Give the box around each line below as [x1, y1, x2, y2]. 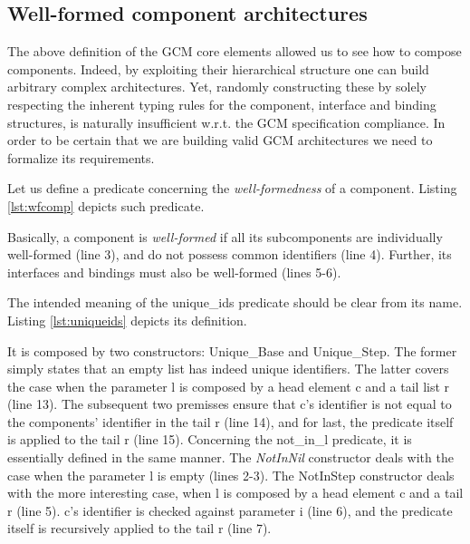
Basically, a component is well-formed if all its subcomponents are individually [7, 227, 443, 246]
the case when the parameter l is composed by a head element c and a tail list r [7, 376, 450, 395]
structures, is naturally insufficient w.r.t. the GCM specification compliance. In [7, 112, 446, 131]
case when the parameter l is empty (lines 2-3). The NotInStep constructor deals [7, 465, 455, 484]
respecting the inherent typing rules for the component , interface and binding [7, 94, 436, 113]
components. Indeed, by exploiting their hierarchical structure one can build [7, 59, 429, 78]
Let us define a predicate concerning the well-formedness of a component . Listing [7, 179, 457, 198]
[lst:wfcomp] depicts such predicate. [7, 196, 205, 215]
